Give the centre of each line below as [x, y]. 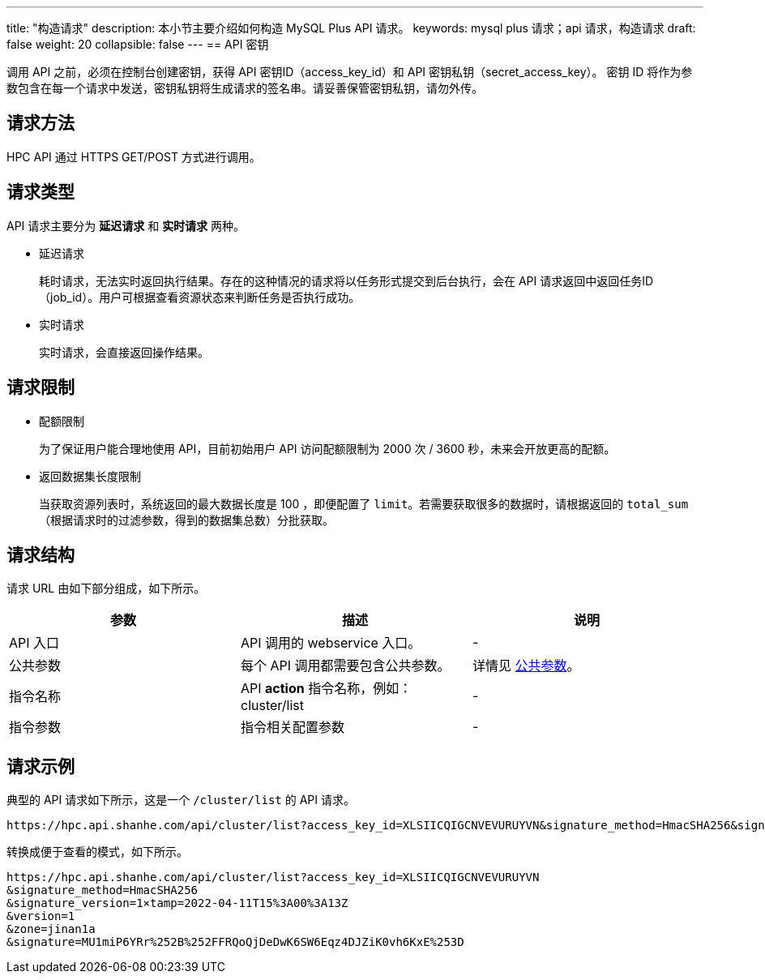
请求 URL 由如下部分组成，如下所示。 [106, 588]
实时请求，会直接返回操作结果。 [124, 352]
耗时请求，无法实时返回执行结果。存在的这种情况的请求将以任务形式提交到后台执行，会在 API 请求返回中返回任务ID [346, 280]
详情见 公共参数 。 [526, 666]
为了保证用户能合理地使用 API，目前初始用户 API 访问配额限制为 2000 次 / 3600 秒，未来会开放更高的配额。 [327, 448]
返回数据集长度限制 [90, 476]
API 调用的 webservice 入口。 [331, 643]
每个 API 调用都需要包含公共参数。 [345, 666]
